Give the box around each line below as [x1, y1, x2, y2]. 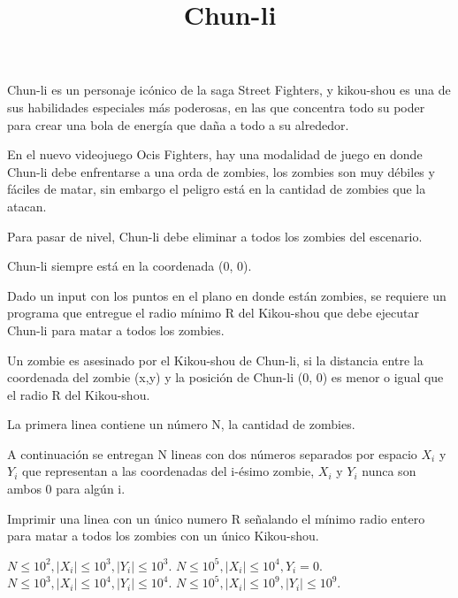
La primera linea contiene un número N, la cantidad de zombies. [7, 415, 355, 433]
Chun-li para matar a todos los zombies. [7, 320, 225, 339]
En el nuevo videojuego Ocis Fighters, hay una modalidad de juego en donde [7, 145, 423, 164]
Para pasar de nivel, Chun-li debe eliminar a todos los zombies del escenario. [7, 226, 423, 245]
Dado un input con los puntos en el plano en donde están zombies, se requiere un [7, 286, 447, 304]
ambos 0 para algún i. [7, 479, 126, 498]
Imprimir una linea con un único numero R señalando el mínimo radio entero [7, 509, 425, 527]
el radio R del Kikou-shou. [7, 385, 150, 403]
